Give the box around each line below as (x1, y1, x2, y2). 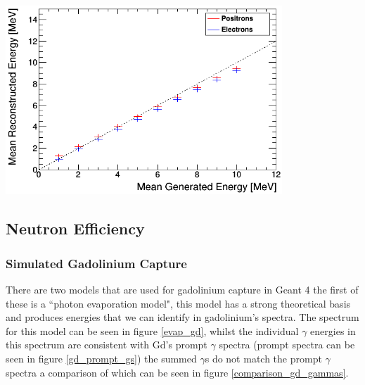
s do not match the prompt (205, 351, 322, 365)
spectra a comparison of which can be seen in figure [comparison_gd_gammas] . (6, 365, 349, 379)
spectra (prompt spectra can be (219, 337, 355, 352)
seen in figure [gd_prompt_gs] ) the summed (6, 351, 197, 365)
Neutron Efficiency (6, 217, 145, 239)
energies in (310, 323, 356, 338)
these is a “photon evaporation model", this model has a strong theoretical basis (6, 296, 351, 310)
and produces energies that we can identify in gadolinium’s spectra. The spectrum (6, 310, 359, 324)
